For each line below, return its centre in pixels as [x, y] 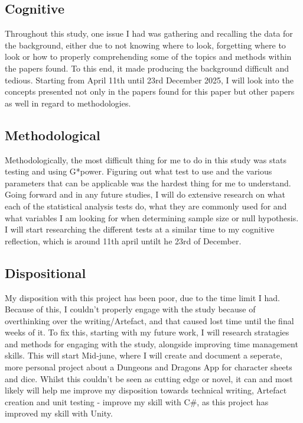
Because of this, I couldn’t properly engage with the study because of [130, 309]
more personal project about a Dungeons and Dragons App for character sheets [149, 367]
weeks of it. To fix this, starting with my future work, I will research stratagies [147, 332]
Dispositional [45, 272]
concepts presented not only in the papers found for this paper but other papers [150, 91]
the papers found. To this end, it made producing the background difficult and [147, 68]
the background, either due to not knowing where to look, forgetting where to [145, 45]
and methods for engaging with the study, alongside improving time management [151, 343]
